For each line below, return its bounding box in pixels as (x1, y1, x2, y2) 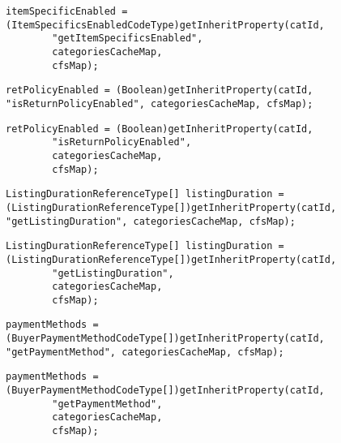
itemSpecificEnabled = (6, 6, 128, 17)
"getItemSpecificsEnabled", (52, 32, 203, 45)
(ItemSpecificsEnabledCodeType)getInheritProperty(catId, (6, 19, 325, 31)
